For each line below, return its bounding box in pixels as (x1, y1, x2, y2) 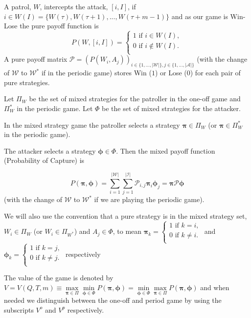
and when (200, 282, 229, 293)
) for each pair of (190, 68, 241, 78)
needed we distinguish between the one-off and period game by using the (4, 295, 222, 305)
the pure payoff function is (20, 21, 99, 31)
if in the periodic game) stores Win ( (41, 68, 152, 78)
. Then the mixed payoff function (116, 145, 215, 156)
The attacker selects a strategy (4, 145, 96, 156)
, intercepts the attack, (40, 1, 108, 11)
